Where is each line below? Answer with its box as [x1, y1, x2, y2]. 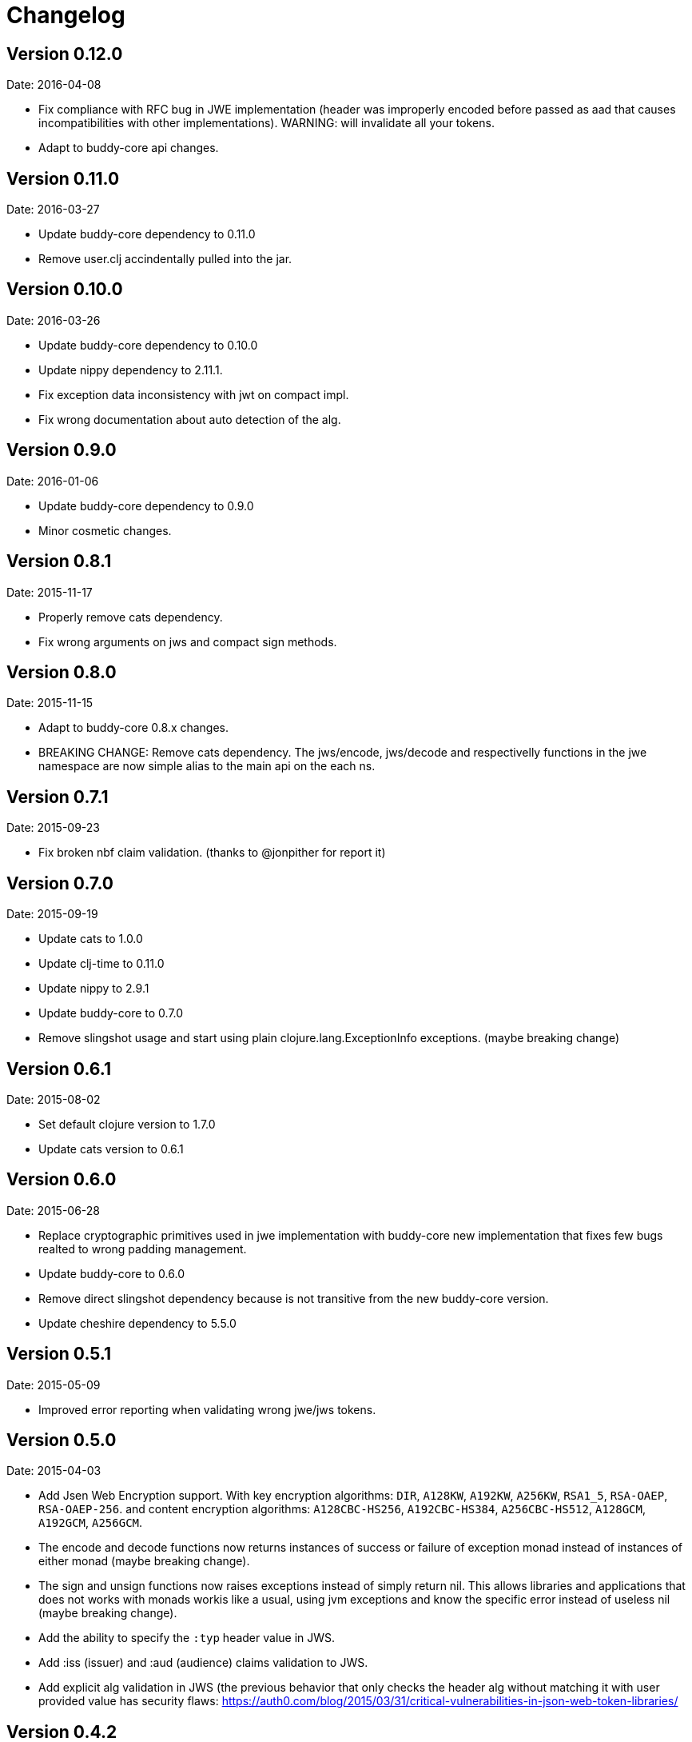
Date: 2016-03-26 [6, 313, 101, 327]
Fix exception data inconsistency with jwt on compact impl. [38, 387, 349, 402]
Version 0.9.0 [6, 440, 117, 461]
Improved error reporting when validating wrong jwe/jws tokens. [38, 1402, 376, 1416]
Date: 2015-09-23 [6, 821, 101, 835]
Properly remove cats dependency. [38, 609, 223, 624]
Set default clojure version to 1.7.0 [38, 1117, 216, 1131]
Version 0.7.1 [6, 786, 109, 807]
